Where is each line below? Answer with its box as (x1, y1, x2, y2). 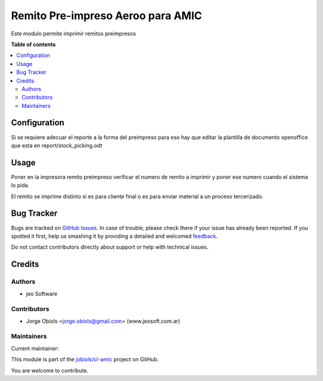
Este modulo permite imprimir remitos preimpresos (11, 30, 136, 37)
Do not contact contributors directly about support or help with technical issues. (11, 243, 209, 251)
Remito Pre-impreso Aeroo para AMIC (11, 9, 203, 22)
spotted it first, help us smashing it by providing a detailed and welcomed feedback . (11, 232, 218, 240)
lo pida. (11, 182, 30, 189)
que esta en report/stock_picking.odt (11, 141, 103, 149)
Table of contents (11, 41, 56, 48)
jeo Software (26, 290, 58, 297)
